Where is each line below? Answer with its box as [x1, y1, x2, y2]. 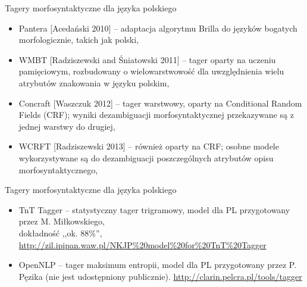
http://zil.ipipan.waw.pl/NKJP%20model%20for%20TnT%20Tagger [18, 238, 267, 251]
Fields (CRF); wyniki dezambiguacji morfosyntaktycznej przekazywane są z [18, 108, 294, 121]
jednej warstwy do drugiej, [18, 120, 115, 132]
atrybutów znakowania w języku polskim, [18, 76, 170, 89]
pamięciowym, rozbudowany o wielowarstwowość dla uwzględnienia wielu [18, 65, 284, 77]
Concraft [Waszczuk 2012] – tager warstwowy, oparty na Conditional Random [18, 96, 302, 109]
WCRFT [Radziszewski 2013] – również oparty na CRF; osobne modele [18, 140, 279, 152]
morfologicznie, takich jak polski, [18, 33, 139, 46]
